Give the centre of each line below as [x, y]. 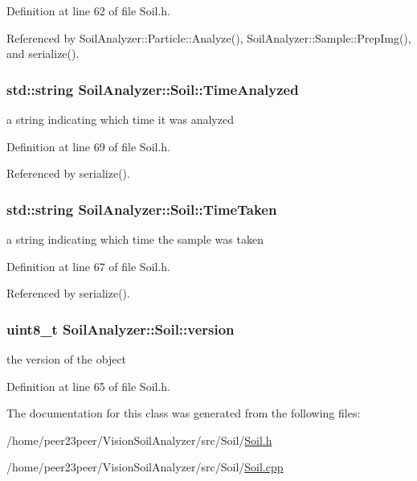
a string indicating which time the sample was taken [135, 239]
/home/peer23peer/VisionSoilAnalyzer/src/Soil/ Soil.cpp [145, 467]
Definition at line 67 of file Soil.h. [89, 266]
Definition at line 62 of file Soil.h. [89, 10]
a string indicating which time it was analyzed [120, 119]
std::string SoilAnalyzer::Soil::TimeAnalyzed [153, 89]
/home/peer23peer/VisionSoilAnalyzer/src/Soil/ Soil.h [139, 440]
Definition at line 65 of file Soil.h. [89, 386]
